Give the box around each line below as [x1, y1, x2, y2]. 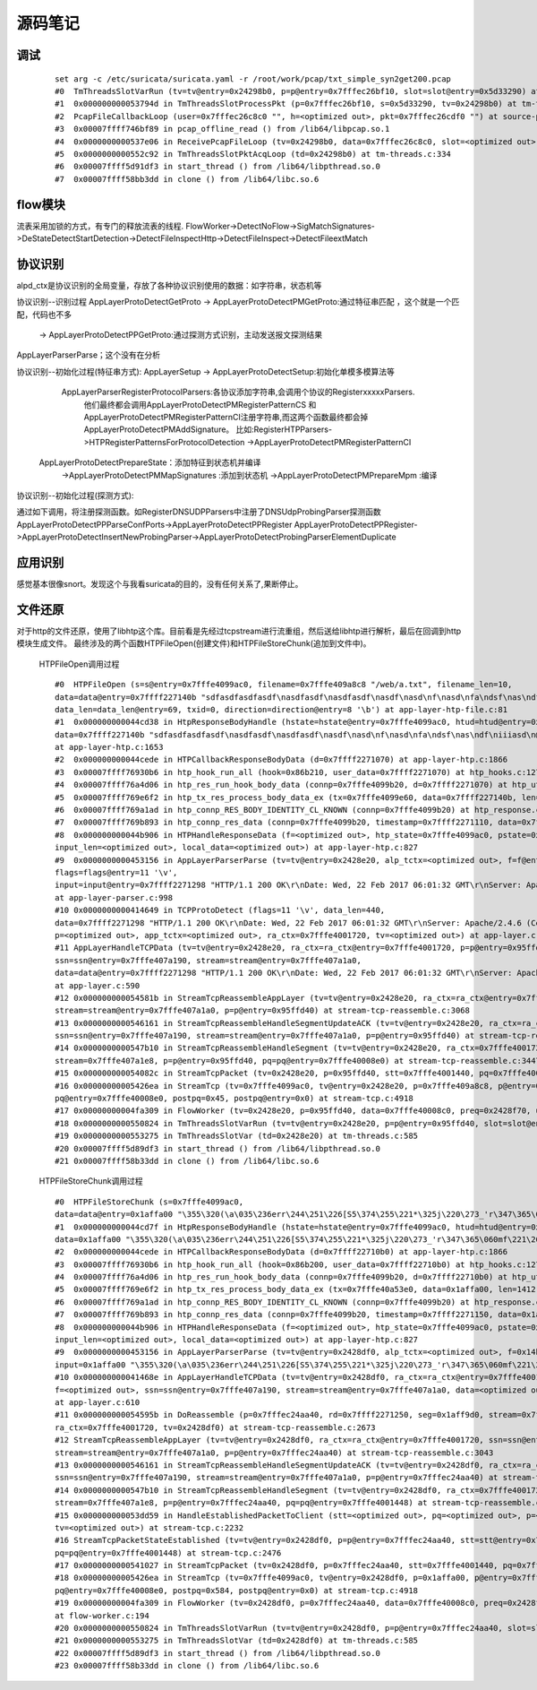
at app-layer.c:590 [55, 980, 141, 990]
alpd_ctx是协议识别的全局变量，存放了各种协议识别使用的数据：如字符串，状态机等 [16, 280, 322, 290]
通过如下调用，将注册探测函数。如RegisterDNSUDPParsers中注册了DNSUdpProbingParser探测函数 [16, 506, 382, 517]
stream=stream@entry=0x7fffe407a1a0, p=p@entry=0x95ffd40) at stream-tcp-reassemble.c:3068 [55, 1005, 470, 1016]
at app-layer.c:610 [55, 1398, 141, 1407]
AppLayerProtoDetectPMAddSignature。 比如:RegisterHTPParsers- [83, 424, 333, 435]
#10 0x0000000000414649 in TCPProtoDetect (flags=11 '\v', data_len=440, [55, 905, 386, 916]
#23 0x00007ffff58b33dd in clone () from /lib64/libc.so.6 [55, 1660, 320, 1671]
